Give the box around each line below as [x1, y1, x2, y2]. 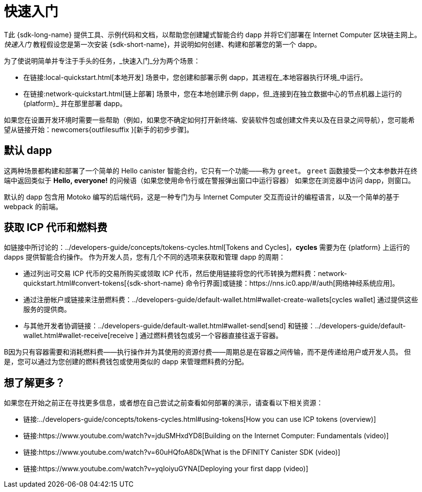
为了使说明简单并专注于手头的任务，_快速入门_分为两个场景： [4, 56, 200, 65]
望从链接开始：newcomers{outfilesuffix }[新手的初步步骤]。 [4, 125, 194, 134]
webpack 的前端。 [4, 202, 63, 211]
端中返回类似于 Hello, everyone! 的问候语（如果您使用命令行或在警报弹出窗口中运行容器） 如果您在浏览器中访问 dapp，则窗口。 [4, 176, 415, 184]
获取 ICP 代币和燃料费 [4, 221, 107, 234]
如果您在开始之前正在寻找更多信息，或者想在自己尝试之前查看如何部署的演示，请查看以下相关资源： [4, 399, 323, 407]
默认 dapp [4, 144, 52, 157]
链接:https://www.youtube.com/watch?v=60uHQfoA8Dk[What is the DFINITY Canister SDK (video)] [23, 448, 341, 457]
